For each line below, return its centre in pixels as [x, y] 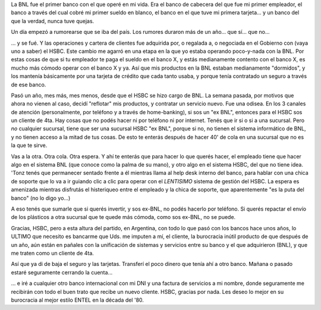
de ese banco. [29, 84]
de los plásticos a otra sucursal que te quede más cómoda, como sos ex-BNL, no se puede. [123, 217]
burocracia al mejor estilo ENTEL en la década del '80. [77, 300]
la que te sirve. [29, 145]
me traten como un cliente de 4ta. [53, 253]
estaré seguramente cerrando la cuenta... [62, 272]
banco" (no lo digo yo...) [41, 198]
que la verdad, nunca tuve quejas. [53, 21]
